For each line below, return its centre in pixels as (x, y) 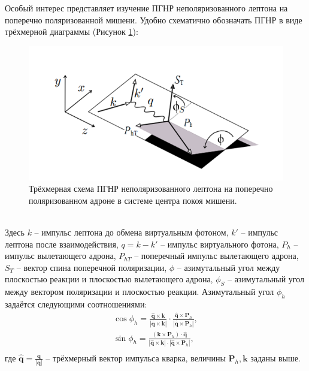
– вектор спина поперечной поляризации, (92, 267)
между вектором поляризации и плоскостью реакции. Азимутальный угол (140, 292)
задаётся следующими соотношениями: (76, 304)
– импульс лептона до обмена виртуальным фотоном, (131, 232)
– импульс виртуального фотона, (220, 244)
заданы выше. (275, 358)
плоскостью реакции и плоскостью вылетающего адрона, (109, 279)
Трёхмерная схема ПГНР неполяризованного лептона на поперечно (151, 188)
